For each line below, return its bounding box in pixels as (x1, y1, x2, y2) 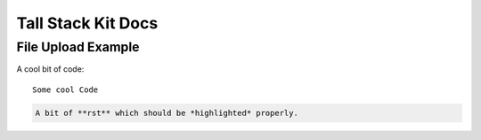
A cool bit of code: (16, 64, 85, 74)
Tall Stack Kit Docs (16, 13, 159, 33)
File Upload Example (16, 39, 140, 55)
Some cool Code (32, 84, 99, 95)
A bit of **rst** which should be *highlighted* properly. (35, 107, 298, 118)
